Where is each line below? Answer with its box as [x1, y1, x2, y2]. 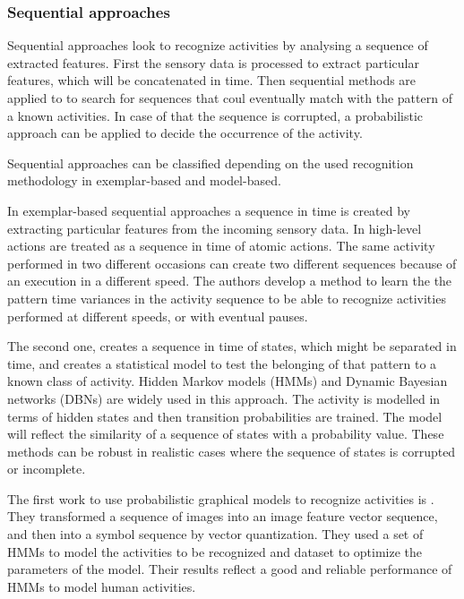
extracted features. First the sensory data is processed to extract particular [7, 53, 419, 72]
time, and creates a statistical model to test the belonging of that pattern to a [7, 354, 437, 372]
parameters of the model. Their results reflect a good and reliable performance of [7, 560, 452, 578]
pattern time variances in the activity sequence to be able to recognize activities [7, 288, 446, 307]
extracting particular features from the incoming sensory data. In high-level [7, 218, 422, 237]
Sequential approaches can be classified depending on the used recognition [7, 153, 414, 172]
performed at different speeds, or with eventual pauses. [7, 306, 308, 325]
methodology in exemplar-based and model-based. [7, 171, 281, 190]
